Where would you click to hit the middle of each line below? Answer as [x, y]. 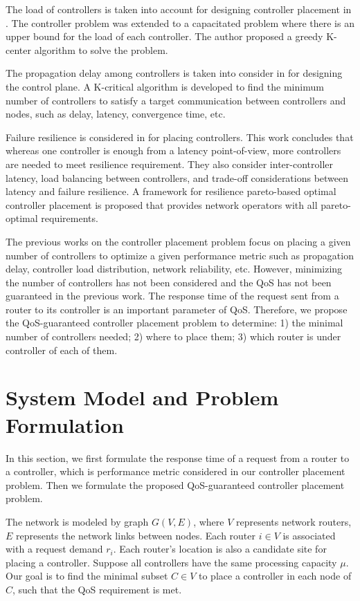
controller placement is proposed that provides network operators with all [162, 204]
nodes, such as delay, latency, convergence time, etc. [116, 114]
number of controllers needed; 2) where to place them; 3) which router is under [173, 336]
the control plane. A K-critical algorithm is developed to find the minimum [165, 86]
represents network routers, [294, 521]
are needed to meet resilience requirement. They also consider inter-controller [169, 164]
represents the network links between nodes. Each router [136, 535]
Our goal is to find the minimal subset [87, 576]
